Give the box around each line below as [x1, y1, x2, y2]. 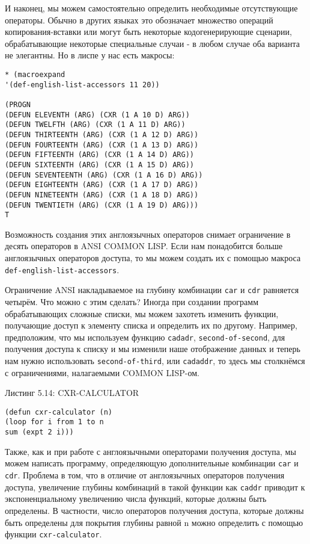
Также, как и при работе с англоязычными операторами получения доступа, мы [5, 445, 296, 457]
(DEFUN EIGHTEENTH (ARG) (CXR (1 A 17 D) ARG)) [5, 181, 199, 190]
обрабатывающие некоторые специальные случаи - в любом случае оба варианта [5, 37, 300, 49]
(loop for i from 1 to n [5, 418, 104, 427]
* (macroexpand [5, 70, 65, 79]
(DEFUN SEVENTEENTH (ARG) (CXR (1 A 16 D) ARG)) [5, 170, 203, 179]
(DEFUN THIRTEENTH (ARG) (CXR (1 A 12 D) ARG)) [5, 130, 199, 139]
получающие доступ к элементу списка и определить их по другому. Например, [5, 319, 297, 332]
